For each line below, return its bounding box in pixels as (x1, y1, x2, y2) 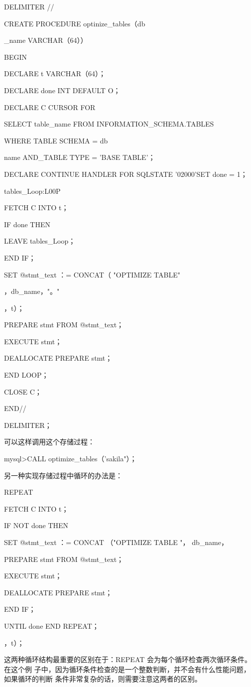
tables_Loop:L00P (4, 185, 61, 196)
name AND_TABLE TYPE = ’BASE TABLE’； (4, 152, 155, 162)
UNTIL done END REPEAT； (4, 620, 99, 631)
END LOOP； (4, 370, 49, 380)
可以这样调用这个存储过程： (4, 436, 95, 447)
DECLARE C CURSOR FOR (4, 102, 96, 112)
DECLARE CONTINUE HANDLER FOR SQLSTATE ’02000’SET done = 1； (4, 168, 248, 179)
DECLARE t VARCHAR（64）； (4, 68, 106, 79)
